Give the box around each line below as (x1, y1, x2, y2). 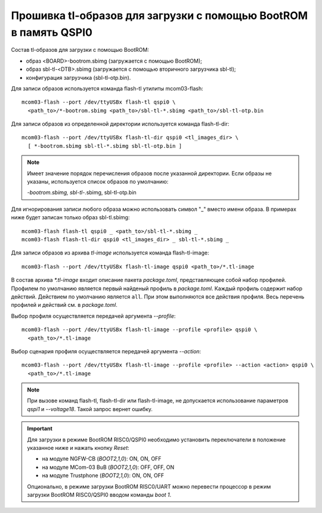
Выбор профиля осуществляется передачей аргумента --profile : (11, 312, 176, 319)
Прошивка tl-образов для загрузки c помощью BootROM (11, 9, 308, 22)
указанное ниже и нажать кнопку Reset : (27, 444, 129, 452)
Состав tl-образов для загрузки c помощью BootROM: (11, 46, 149, 54)
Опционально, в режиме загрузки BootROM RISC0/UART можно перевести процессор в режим (27, 483, 271, 490)
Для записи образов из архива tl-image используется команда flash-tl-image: (11, 249, 209, 256)
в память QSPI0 (11, 26, 92, 39)
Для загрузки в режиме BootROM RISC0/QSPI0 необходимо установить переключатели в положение (27, 436, 286, 443)
